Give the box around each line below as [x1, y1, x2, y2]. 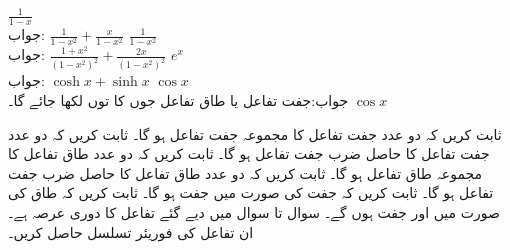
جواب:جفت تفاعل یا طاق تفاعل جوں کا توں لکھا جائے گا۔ [8, 89, 349, 110]
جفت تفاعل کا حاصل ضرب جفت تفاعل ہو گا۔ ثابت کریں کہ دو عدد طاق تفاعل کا [8, 143, 490, 164]
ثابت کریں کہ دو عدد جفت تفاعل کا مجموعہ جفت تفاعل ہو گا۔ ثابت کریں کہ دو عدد [8, 123, 502, 144]
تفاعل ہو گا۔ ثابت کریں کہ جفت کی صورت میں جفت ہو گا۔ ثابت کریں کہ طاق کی [8, 182, 494, 203]
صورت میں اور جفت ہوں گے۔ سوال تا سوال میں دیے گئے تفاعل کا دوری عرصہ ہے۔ [8, 201, 500, 222]
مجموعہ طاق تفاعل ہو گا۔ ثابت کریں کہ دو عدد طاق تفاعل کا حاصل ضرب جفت [8, 162, 483, 183]
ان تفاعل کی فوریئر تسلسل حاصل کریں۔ [8, 221, 254, 242]
